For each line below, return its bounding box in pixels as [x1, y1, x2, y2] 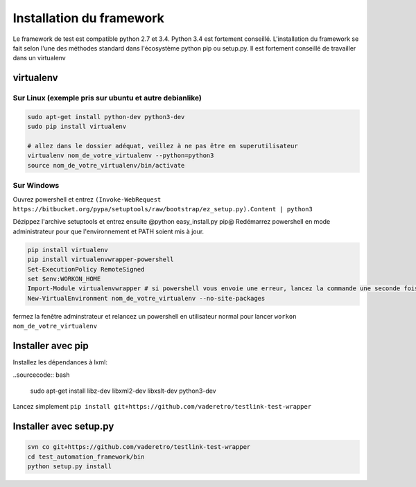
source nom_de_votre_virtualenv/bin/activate [27, 161, 185, 169]
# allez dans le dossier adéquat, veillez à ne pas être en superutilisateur [27, 142, 298, 150]
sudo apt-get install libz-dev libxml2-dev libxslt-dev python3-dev [30, 387, 216, 395]
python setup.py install [27, 462, 112, 470]
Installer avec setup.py [12, 420, 114, 432]
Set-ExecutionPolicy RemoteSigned [27, 265, 145, 273]
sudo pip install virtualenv [27, 123, 127, 131]
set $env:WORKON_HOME [27, 274, 101, 283]
